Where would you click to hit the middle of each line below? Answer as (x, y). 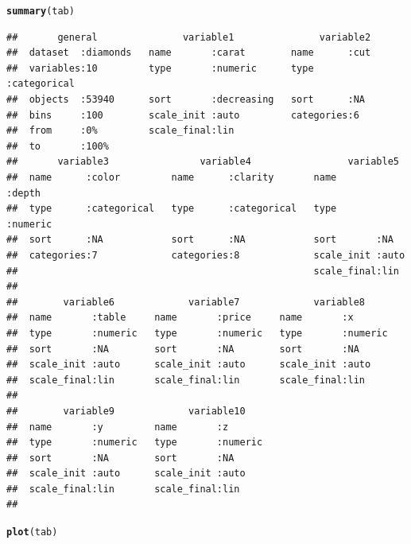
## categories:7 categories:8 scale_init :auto (206, 255)
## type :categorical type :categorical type (172, 209)
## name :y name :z (118, 427)
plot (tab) (32, 532)
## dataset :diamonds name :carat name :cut (189, 53)
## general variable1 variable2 (189, 37)
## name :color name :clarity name (172, 177)
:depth (23, 193)
